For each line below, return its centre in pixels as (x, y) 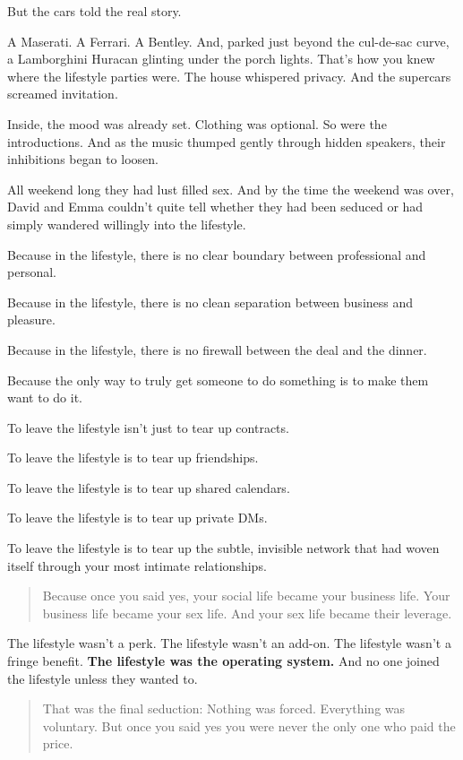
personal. (32, 272)
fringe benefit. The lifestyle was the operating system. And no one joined (223, 661)
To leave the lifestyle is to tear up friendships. (133, 458)
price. (58, 743)
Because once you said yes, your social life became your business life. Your (246, 596)
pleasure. (31, 320)
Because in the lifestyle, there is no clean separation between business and (210, 302)
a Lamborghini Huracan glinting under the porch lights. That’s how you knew (221, 59)
